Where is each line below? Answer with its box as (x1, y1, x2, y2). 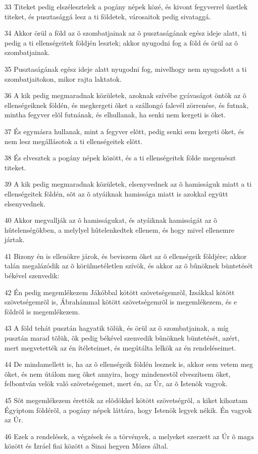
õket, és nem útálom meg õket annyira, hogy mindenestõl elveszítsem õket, (4, 368, 231, 379)
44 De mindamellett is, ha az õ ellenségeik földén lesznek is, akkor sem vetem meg (4, 359, 253, 369)
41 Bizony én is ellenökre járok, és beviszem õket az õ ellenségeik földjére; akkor (4, 251, 247, 261)
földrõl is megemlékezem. (4, 306, 80, 316)
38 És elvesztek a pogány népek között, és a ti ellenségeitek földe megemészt (4, 152, 236, 163)
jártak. (4, 234, 25, 245)
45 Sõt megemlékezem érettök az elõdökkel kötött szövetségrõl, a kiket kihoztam (4, 395, 248, 405)
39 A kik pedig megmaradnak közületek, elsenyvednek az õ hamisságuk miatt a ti (4, 179, 252, 189)
